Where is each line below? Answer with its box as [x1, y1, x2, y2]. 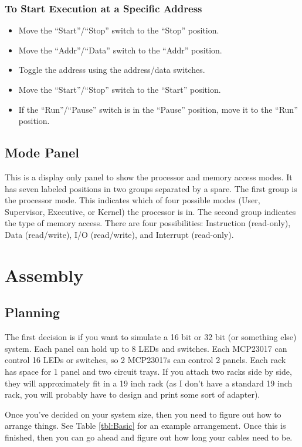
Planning [5, 303, 60, 321]
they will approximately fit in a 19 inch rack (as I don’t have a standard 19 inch [5, 377, 293, 389]
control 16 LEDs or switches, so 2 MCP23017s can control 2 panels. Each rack [5, 354, 286, 366]
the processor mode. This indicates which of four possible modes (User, [5, 194, 260, 206]
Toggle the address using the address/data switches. [18, 63, 205, 76]
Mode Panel [5, 143, 79, 162]
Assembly [5, 263, 84, 287]
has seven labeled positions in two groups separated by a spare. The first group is [5, 182, 297, 194]
